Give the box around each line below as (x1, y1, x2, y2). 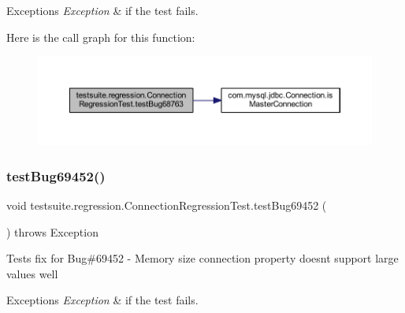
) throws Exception (6, 223, 98, 240)
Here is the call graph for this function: (6, 28, 195, 45)
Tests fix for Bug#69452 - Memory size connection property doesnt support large (6, 250, 399, 266)
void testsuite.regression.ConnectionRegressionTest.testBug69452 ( (6, 196, 327, 213)
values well (6, 265, 58, 281)
